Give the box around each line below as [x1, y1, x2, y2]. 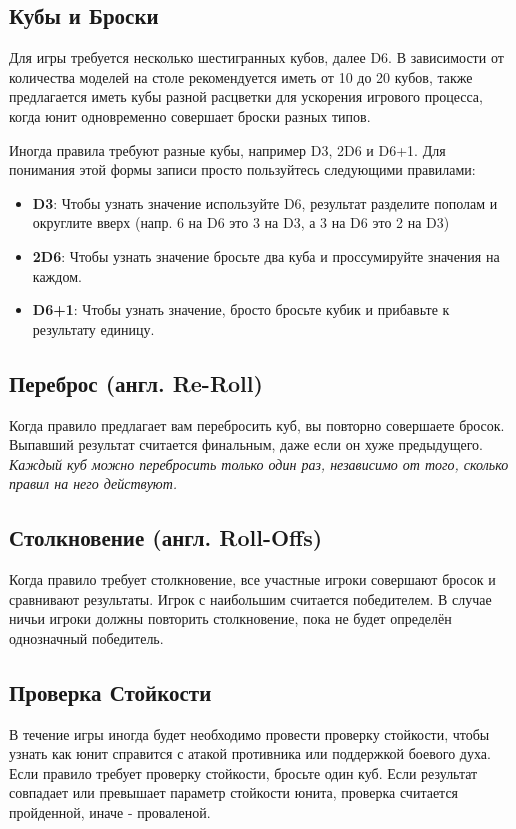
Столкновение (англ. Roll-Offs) [9, 522, 323, 553]
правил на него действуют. [9, 473, 178, 494]
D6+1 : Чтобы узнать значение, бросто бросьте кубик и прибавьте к [32, 299, 450, 320]
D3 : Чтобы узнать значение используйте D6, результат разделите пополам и [32, 192, 498, 213]
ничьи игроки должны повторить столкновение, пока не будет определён [9, 608, 452, 629]
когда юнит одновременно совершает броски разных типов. [9, 105, 371, 126]
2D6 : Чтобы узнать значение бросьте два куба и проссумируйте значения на [32, 245, 500, 266]
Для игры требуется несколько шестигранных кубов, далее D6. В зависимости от [9, 47, 504, 68]
